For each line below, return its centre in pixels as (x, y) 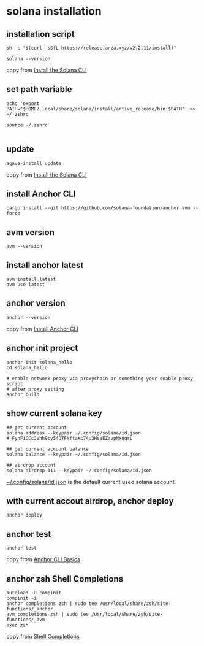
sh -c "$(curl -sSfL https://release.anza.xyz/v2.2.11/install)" (91, 48)
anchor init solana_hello (39, 362)
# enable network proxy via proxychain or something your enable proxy (100, 379)
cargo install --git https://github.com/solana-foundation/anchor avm (98, 208)
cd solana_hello (27, 367)
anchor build (23, 394)
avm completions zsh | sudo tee (47, 614)
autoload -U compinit (34, 593)
